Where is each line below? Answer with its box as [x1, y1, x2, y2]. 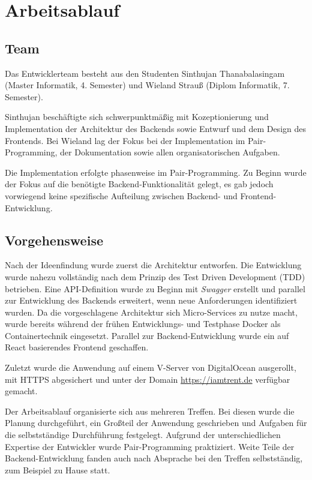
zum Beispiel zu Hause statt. [5, 463, 110, 476]
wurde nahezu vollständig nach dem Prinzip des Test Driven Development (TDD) [5, 270, 305, 283]
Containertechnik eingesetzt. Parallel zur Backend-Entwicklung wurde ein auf [5, 329, 289, 341]
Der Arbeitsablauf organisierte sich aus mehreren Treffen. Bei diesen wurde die [5, 404, 295, 417]
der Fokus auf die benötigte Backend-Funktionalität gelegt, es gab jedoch [5, 178, 274, 190]
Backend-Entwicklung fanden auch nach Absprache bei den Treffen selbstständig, [5, 452, 303, 464]
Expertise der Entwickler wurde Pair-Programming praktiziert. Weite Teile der [5, 440, 295, 452]
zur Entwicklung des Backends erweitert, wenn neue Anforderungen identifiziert [5, 294, 298, 307]
